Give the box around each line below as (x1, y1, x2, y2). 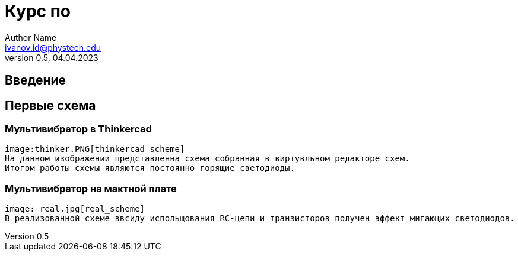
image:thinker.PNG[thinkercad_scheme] (5, 144, 185, 154)
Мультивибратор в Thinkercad (5, 123, 152, 135)
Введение (5, 73, 66, 88)
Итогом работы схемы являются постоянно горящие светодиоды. (5, 163, 295, 173)
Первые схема (5, 98, 96, 113)
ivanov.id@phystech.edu (5, 42, 101, 53)
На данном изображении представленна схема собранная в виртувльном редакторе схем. (5, 154, 410, 164)
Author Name (5, 32, 57, 43)
